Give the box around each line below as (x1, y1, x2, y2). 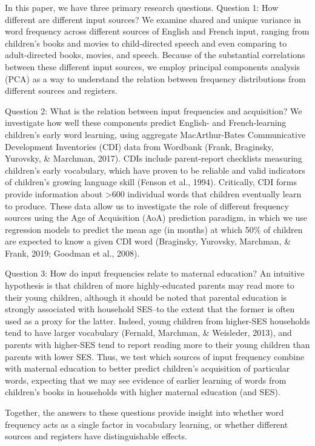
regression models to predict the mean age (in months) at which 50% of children (5, 223, 303, 235)
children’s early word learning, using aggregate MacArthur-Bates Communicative (5, 128, 306, 140)
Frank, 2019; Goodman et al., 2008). (5, 246, 140, 259)
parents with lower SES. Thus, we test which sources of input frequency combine (5, 350, 305, 362)
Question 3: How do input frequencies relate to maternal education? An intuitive (5, 267, 305, 280)
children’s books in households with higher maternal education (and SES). (5, 385, 280, 398)
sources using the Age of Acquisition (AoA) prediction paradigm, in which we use (5, 211, 308, 224)
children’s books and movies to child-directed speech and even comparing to (5, 36, 287, 49)
